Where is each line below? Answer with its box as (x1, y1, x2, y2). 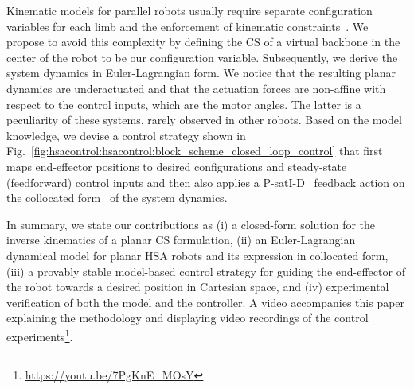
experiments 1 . (6, 325, 73, 344)
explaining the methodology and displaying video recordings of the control (6, 309, 369, 326)
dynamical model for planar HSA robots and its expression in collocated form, (6, 247, 389, 263)
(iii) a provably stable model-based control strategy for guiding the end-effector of (6, 263, 405, 279)
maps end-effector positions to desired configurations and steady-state (6, 158, 347, 174)
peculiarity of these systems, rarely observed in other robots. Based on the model (6, 111, 402, 128)
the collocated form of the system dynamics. (6, 189, 228, 206)
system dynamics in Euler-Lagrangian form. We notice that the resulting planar (6, 64, 396, 81)
